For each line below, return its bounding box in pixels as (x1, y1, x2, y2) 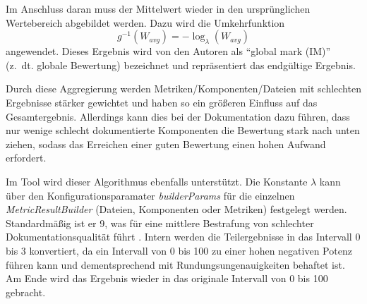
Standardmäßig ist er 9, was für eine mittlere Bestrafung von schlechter (6, 215, 314, 230)
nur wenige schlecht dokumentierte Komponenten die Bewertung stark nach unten (6, 123, 360, 138)
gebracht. (6, 284, 46, 299)
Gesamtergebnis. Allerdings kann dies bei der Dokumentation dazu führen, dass (6, 109, 350, 123)
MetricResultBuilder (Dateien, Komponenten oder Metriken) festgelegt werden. (6, 202, 347, 217)
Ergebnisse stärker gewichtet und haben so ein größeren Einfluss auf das (6, 95, 318, 109)
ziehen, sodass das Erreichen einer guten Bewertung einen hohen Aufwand (6, 136, 326, 151)
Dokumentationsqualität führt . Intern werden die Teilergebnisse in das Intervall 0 (6, 229, 361, 244)
